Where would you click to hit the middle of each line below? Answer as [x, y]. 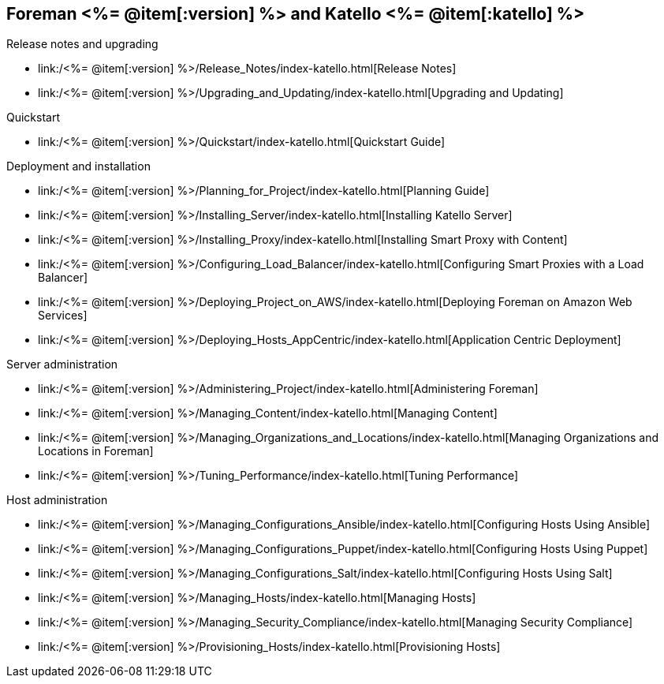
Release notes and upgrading [82, 44]
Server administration [62, 364]
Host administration [57, 500]
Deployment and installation [78, 166]
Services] [63, 316]
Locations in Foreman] [96, 451]
